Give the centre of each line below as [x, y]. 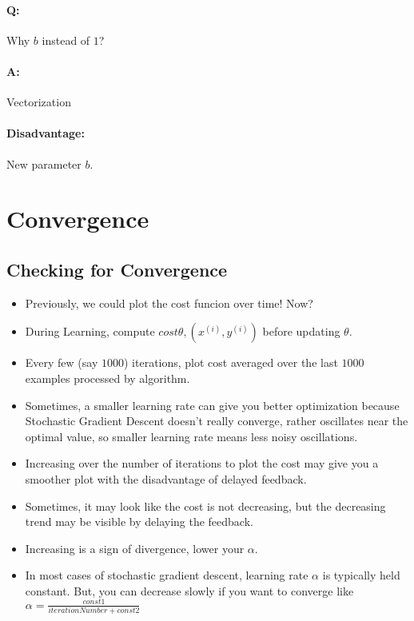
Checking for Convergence [117, 269]
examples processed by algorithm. [107, 378]
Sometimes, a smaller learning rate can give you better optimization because [212, 405]
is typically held [361, 575]
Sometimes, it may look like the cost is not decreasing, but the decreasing [205, 506]
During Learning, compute [90, 331]
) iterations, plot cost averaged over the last [231, 362]
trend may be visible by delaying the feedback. [139, 521]
